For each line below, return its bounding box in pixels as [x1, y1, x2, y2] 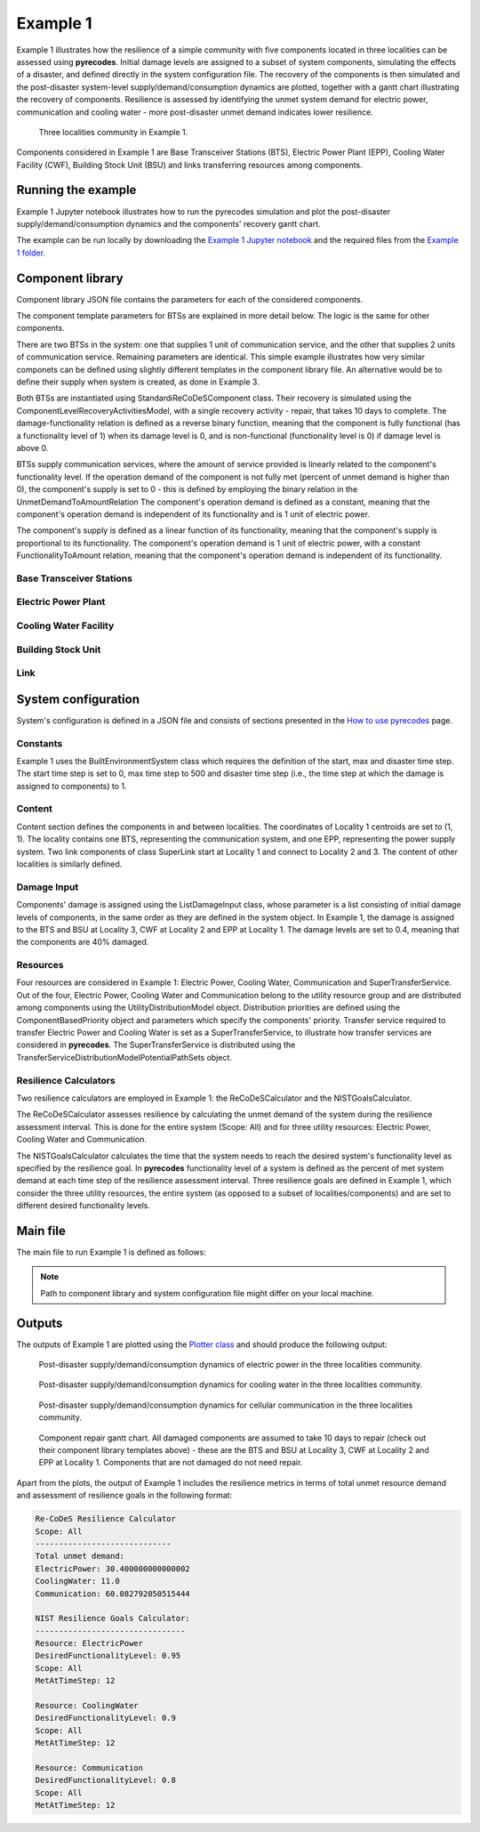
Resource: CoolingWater [35, 1700, 140, 1711]
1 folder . [16, 247, 46, 258]
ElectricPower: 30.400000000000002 [35, 1563, 190, 1574]
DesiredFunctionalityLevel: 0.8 [35, 1775, 177, 1786]
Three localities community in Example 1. [38, 126, 188, 137]
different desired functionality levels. [16, 1200, 151, 1211]
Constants [16, 737, 63, 749]
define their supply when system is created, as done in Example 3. [16, 376, 260, 387]
